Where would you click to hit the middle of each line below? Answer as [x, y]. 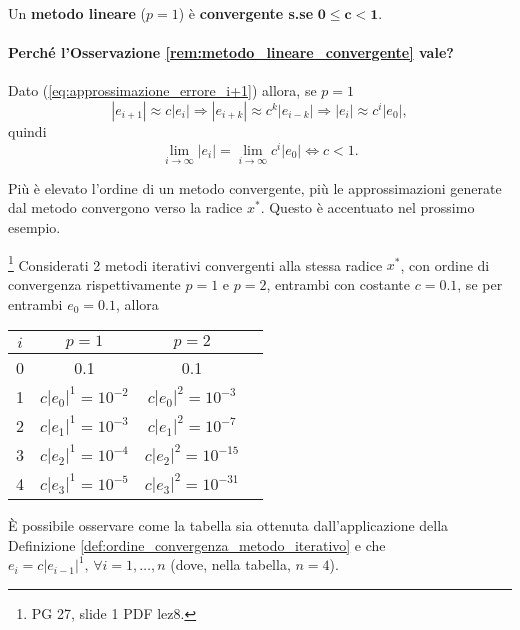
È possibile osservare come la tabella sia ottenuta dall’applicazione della [228, 525]
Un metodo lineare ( [77, 13]
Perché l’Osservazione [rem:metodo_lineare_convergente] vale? [231, 52]
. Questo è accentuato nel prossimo [367, 207]
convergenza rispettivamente [94, 283]
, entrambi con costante [338, 283]
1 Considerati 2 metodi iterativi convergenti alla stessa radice [195, 263]
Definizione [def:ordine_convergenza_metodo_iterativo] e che [197, 544]
